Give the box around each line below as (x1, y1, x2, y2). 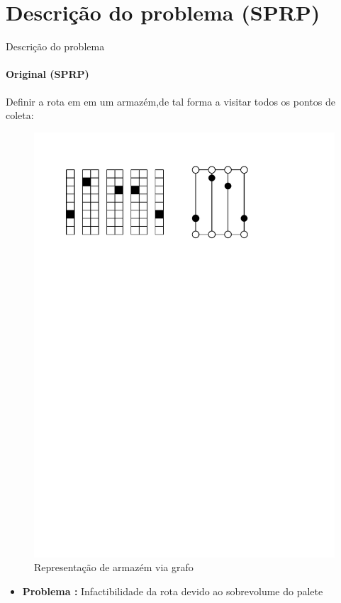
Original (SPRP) (6, 67, 89, 81)
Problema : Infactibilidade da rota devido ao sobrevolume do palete (22, 583, 323, 598)
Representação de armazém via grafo (34, 560, 194, 575)
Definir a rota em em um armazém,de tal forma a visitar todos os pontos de (6, 94, 335, 108)
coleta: (6, 108, 34, 123)
